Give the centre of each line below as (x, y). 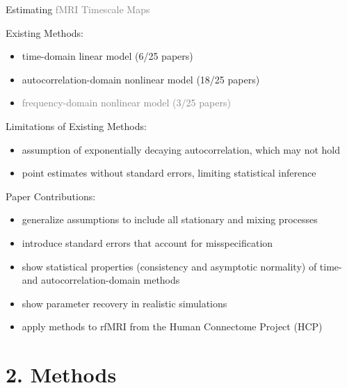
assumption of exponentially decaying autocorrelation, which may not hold (181, 149)
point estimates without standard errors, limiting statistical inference (169, 173)
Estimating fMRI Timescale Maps (78, 9)
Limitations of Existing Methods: (76, 126)
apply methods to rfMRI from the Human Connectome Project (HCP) (172, 326)
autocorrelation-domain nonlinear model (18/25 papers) (141, 79)
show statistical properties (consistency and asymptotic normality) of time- (182, 266)
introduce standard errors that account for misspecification (147, 242)
